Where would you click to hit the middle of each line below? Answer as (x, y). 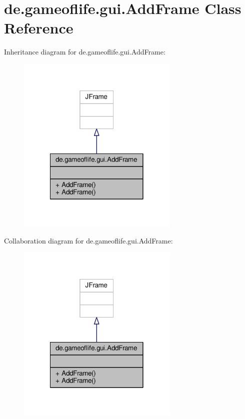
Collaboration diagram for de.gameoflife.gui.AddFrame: (88, 240)
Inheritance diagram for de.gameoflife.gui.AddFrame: (85, 52)
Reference (39, 28)
